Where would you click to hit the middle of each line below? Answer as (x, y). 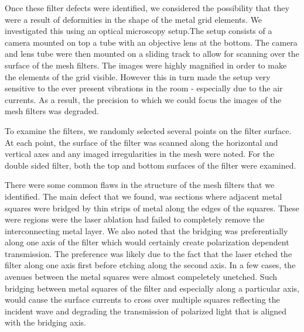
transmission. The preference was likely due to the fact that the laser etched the (148, 253)
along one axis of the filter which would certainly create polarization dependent (147, 242)
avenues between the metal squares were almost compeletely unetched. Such (141, 277)
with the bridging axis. (45, 322)
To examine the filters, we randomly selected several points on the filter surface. (148, 130)
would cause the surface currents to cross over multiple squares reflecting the (142, 300)
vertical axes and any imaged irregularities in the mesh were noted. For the (140, 154)
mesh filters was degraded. (52, 111)
